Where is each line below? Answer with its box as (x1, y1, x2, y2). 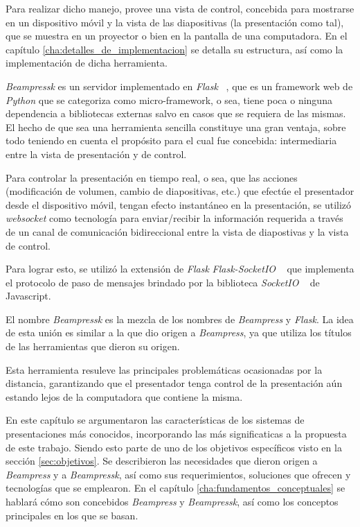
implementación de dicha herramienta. (6, 55, 168, 70)
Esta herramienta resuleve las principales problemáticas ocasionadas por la (6, 362, 323, 377)
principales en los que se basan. (6, 508, 138, 522)
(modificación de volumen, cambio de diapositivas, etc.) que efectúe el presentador (6, 184, 354, 198)
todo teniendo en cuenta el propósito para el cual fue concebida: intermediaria (6, 133, 337, 148)
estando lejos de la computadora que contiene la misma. (6, 389, 243, 404)
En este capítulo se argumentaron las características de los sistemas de (6, 413, 305, 427)
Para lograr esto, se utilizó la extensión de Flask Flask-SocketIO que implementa (6, 261, 354, 276)
